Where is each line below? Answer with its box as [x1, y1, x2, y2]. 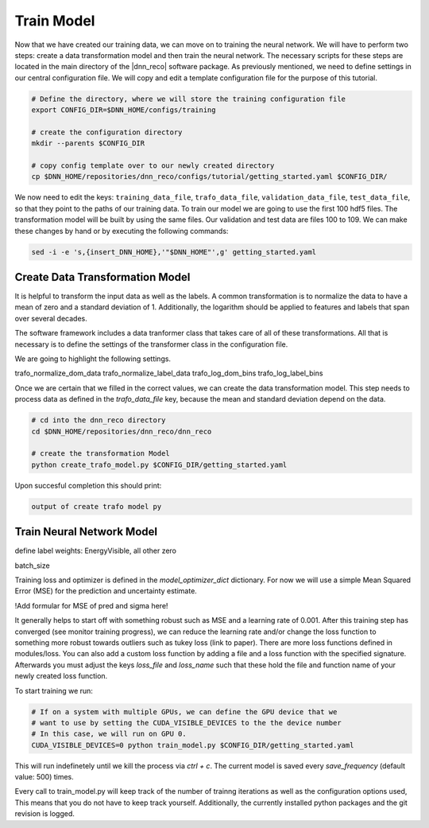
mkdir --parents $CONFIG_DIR [31, 139, 145, 148]
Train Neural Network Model [14, 525, 158, 538]
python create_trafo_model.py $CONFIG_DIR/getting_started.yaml [31, 460, 288, 469]
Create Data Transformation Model [14, 270, 191, 284]
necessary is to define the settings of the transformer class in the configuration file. [14, 339, 288, 349]
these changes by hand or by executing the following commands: [14, 226, 229, 235]
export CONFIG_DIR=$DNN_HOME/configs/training [31, 106, 216, 115]
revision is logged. [14, 809, 75, 818]
